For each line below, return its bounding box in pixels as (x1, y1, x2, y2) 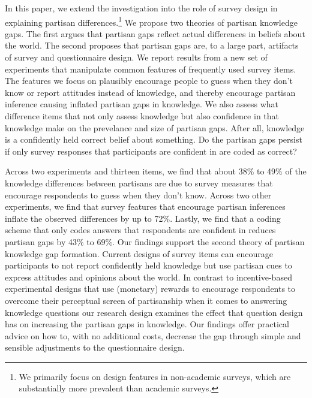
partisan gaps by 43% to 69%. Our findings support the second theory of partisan (5, 235, 305, 248)
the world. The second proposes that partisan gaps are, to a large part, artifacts (5, 39, 299, 52)
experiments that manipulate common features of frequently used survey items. (5, 62, 296, 75)
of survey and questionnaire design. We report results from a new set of (5, 51, 268, 64)
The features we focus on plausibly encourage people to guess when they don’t (5, 74, 293, 87)
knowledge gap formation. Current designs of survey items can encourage (5, 247, 273, 260)
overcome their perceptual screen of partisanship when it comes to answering (5, 294, 287, 306)
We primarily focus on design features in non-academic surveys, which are (19, 370, 291, 382)
